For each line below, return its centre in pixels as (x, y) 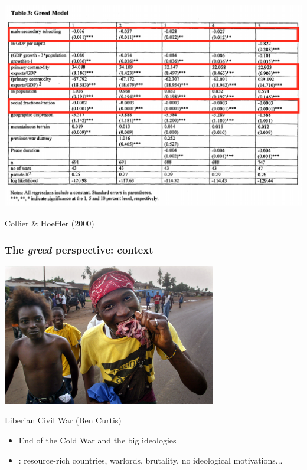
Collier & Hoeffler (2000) (50, 223)
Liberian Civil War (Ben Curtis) (63, 420)
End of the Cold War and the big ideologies (97, 440)
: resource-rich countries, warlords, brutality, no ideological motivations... (151, 460)
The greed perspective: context (79, 249)
